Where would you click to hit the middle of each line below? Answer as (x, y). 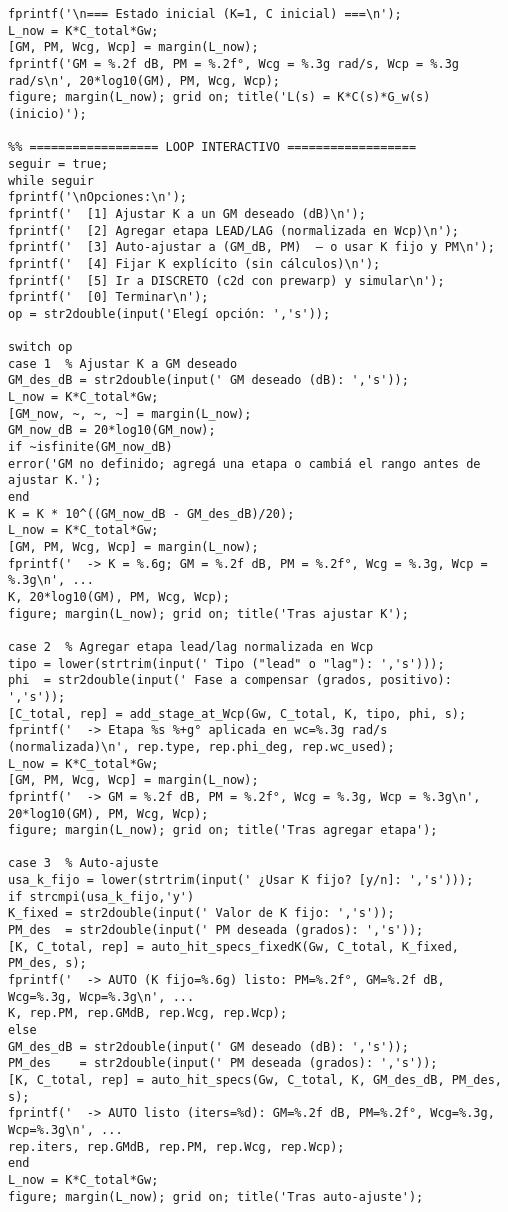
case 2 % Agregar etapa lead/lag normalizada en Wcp (191, 646)
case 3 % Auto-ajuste (83, 863)
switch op (40, 347)
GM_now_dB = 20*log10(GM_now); (112, 430)
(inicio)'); (47, 113)
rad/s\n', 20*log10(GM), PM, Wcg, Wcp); (144, 80)
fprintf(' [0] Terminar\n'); (108, 297)
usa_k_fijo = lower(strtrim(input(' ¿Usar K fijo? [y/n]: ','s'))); (241, 880)
